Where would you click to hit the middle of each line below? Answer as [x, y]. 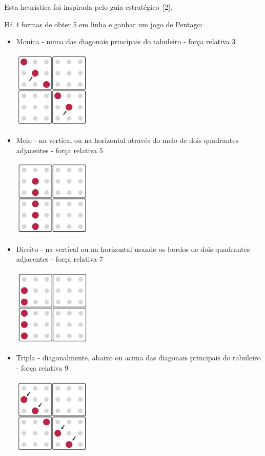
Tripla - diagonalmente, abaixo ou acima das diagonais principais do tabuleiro [138, 358]
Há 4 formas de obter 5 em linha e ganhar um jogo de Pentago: [104, 24]
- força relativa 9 [42, 368]
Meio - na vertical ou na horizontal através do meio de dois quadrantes [127, 140]
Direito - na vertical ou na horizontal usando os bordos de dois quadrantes [133, 249]
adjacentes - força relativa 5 [59, 150]
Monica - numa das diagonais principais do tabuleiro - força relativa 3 [126, 41]
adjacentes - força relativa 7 [59, 259]
